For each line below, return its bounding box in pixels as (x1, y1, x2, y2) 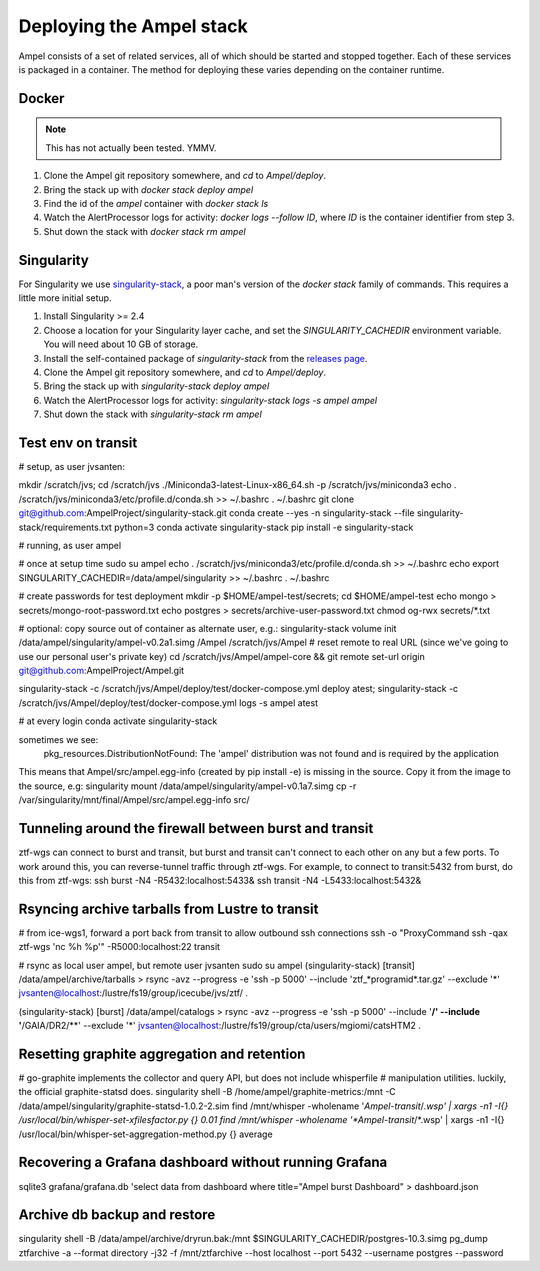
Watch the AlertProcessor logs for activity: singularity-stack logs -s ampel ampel (43, 394, 378, 406)
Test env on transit (18, 434, 138, 451)
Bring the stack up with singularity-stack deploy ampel (43, 380, 270, 392)
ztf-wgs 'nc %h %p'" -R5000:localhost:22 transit (18, 941, 220, 953)
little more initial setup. (18, 291, 112, 304)
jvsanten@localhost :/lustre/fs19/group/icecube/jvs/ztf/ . (18, 987, 249, 999)
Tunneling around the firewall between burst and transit (18, 820, 374, 837)
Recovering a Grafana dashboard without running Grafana (18, 1154, 388, 1171)
